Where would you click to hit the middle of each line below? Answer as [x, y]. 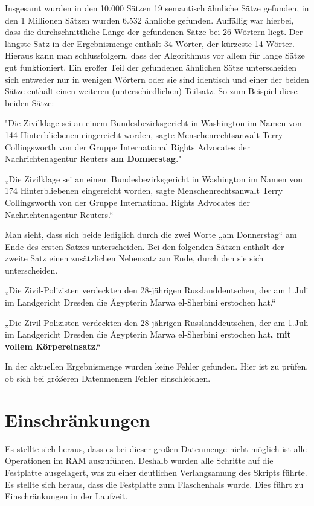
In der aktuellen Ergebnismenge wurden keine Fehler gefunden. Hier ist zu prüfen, [157, 366]
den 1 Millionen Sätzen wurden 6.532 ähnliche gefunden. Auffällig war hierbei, [149, 20]
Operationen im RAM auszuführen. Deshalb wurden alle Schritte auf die [139, 460]
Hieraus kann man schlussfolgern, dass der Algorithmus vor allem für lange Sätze [155, 55]
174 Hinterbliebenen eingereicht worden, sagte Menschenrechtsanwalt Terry [144, 191]
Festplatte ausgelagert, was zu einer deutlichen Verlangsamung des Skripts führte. [156, 472]
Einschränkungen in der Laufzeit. [66, 496]
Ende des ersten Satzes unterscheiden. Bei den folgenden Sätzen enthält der [145, 246]
